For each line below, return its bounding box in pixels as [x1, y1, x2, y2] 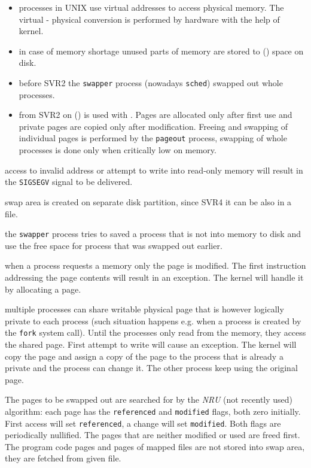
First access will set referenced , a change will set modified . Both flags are [5, 417, 281, 429]
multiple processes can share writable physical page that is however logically [5, 303, 284, 315]
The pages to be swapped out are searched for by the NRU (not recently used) [5, 393, 293, 406]
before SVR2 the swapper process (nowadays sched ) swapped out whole [19, 76, 283, 89]
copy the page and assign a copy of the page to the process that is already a [5, 350, 283, 362]
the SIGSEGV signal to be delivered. [5, 175, 133, 188]
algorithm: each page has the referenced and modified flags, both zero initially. [5, 405, 301, 417]
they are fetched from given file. [5, 452, 121, 464]
